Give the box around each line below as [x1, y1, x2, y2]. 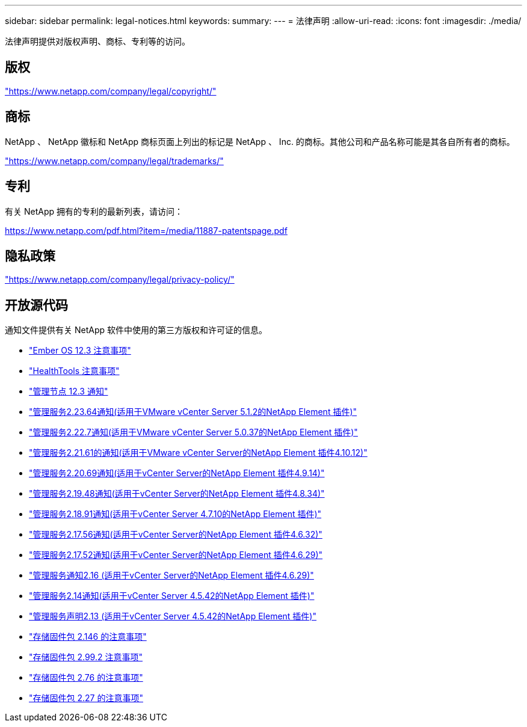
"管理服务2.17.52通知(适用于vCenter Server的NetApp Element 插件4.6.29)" [29, 550, 323, 560]
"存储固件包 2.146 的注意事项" [29, 631, 147, 642]
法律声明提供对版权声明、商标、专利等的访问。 [5, 36, 190, 46]
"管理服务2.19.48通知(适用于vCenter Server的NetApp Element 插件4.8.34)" [29, 488, 325, 499]
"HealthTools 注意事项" [29, 366, 120, 376]
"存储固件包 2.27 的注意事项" [29, 693, 143, 704]
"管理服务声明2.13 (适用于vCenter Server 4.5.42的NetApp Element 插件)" [29, 611, 317, 622]
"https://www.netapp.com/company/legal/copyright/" [5, 85, 217, 96]
